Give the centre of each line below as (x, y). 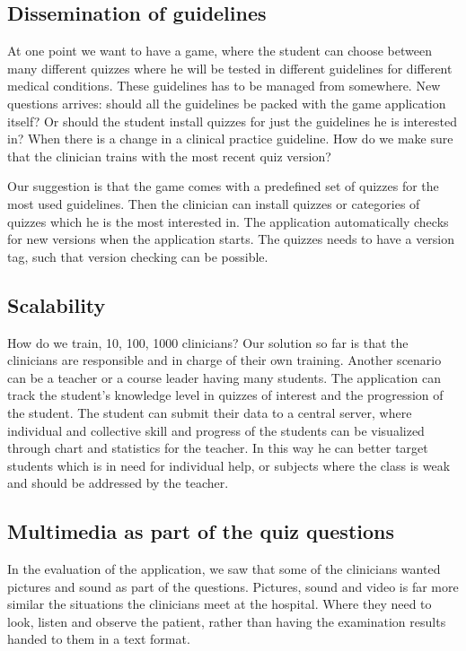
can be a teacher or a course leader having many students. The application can (224, 377)
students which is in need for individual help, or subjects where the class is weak (229, 465)
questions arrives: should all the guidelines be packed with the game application (227, 103)
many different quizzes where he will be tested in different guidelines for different (230, 68)
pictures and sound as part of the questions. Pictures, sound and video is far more (233, 586)
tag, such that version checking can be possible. (138, 256)
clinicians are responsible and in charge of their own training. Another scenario (224, 360)
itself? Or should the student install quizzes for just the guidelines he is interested (232, 121)
